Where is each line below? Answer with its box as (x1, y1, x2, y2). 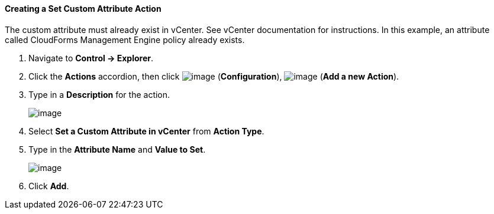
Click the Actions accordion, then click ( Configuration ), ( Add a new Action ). (28, 71, 399, 81)
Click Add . (28, 180, 69, 191)
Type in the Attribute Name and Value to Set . (28, 144, 206, 154)
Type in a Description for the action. (28, 89, 170, 100)
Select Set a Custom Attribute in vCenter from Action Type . (28, 126, 264, 136)
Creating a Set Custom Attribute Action (5, 4, 162, 14)
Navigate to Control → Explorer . (28, 52, 154, 63)
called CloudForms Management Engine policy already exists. (5, 34, 245, 45)
